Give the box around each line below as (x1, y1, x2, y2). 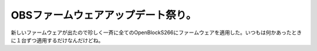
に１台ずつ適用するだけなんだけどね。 (11, 37, 104, 43)
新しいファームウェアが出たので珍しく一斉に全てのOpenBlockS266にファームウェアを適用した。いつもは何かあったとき (11, 29, 302, 36)
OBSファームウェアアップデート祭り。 (11, 9, 197, 21)
